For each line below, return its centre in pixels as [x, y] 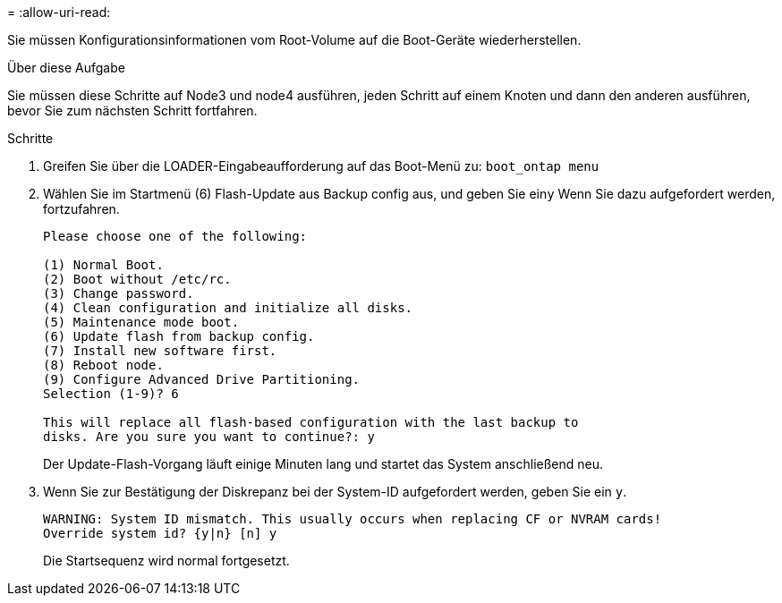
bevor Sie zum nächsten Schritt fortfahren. [132, 110]
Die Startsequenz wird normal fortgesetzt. [166, 561]
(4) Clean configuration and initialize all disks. [228, 308]
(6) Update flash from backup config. [179, 336]
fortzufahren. [81, 209]
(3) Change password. [119, 293]
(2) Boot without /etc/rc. [137, 279]
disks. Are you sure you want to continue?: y [209, 437]
